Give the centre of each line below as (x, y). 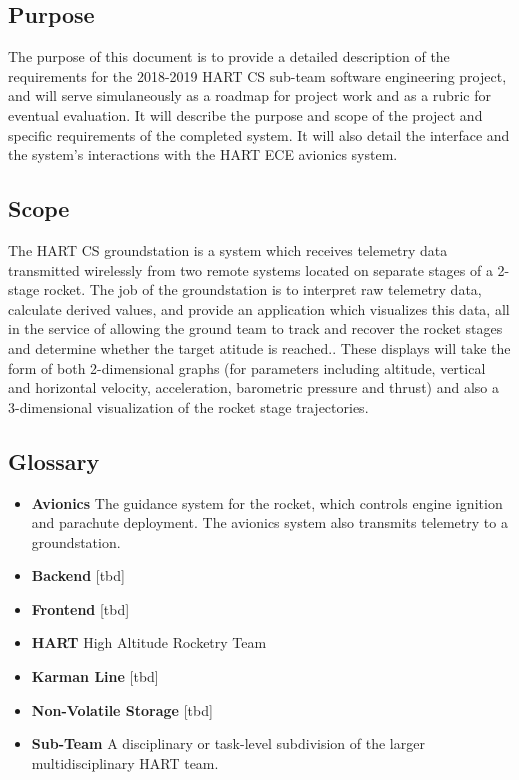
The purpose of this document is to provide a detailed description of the (229, 56)
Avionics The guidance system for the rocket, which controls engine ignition (267, 502)
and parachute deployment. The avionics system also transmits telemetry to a (269, 522)
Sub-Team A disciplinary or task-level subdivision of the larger (228, 743)
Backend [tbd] (78, 575)
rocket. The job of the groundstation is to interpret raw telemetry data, (262, 289)
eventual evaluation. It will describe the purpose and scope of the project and (245, 114)
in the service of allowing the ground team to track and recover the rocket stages (255, 328)
